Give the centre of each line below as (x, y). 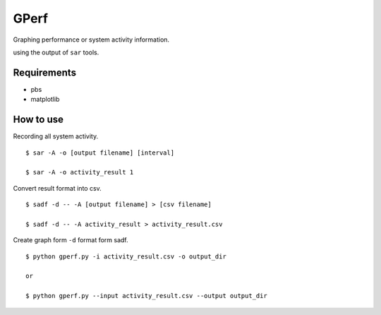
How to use (38, 120)
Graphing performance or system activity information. (91, 40)
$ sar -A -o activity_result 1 (80, 172)
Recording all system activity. (56, 136)
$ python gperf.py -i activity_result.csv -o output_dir (126, 256)
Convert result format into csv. (57, 188)
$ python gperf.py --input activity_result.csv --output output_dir (146, 296)
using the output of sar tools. (56, 52)
